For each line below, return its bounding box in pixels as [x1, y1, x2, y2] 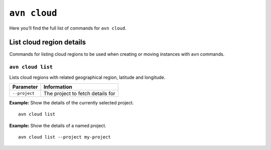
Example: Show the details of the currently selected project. [9, 99, 134, 105]
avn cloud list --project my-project [18, 134, 111, 140]
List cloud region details [9, 38, 86, 47]
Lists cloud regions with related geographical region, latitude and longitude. [9, 74, 166, 80]
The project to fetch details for [43, 90, 115, 97]
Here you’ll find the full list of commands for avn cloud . [9, 25, 126, 31]
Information [43, 83, 72, 90]
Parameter [12, 83, 38, 90]
